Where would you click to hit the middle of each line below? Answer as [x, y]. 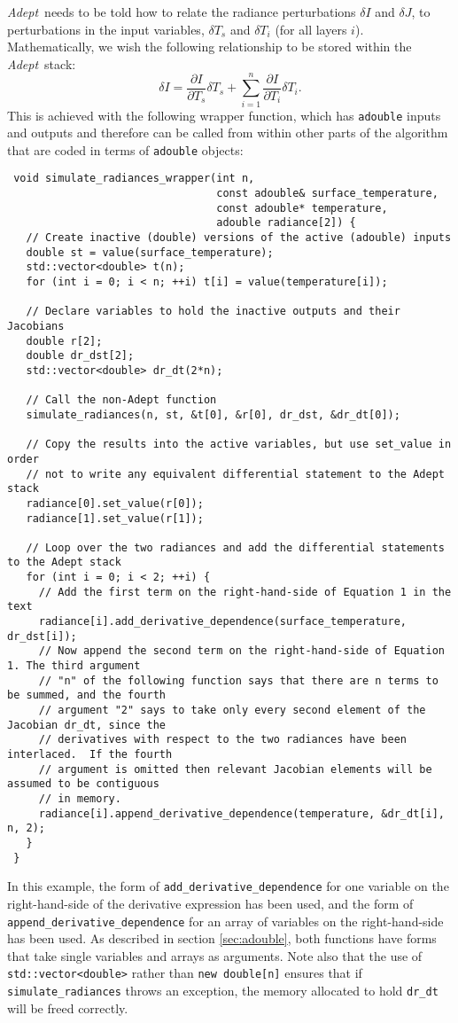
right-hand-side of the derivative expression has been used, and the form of [210, 903]
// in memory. [80, 798]
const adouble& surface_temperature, [327, 194]
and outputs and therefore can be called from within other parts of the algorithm [228, 133]
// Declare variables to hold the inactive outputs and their [213, 312]
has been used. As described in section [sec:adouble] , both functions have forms [222, 938]
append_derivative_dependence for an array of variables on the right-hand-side [225, 921]
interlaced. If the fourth [90, 754]
